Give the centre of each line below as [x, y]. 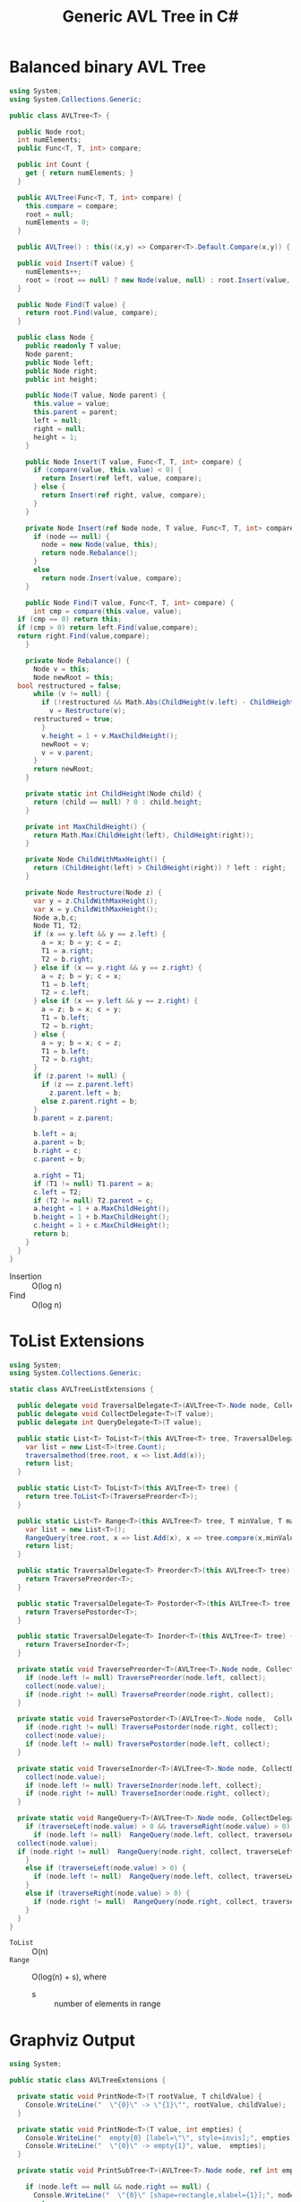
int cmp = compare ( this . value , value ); [107, 611]
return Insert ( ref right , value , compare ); [124, 496]
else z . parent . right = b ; [90, 1101]
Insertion [26, 1276]
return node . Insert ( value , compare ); [112, 578]
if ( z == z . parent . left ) [88, 1085]
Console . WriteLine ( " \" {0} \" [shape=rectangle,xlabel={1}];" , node [163, 2195]
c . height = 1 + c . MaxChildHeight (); [101, 1226]
